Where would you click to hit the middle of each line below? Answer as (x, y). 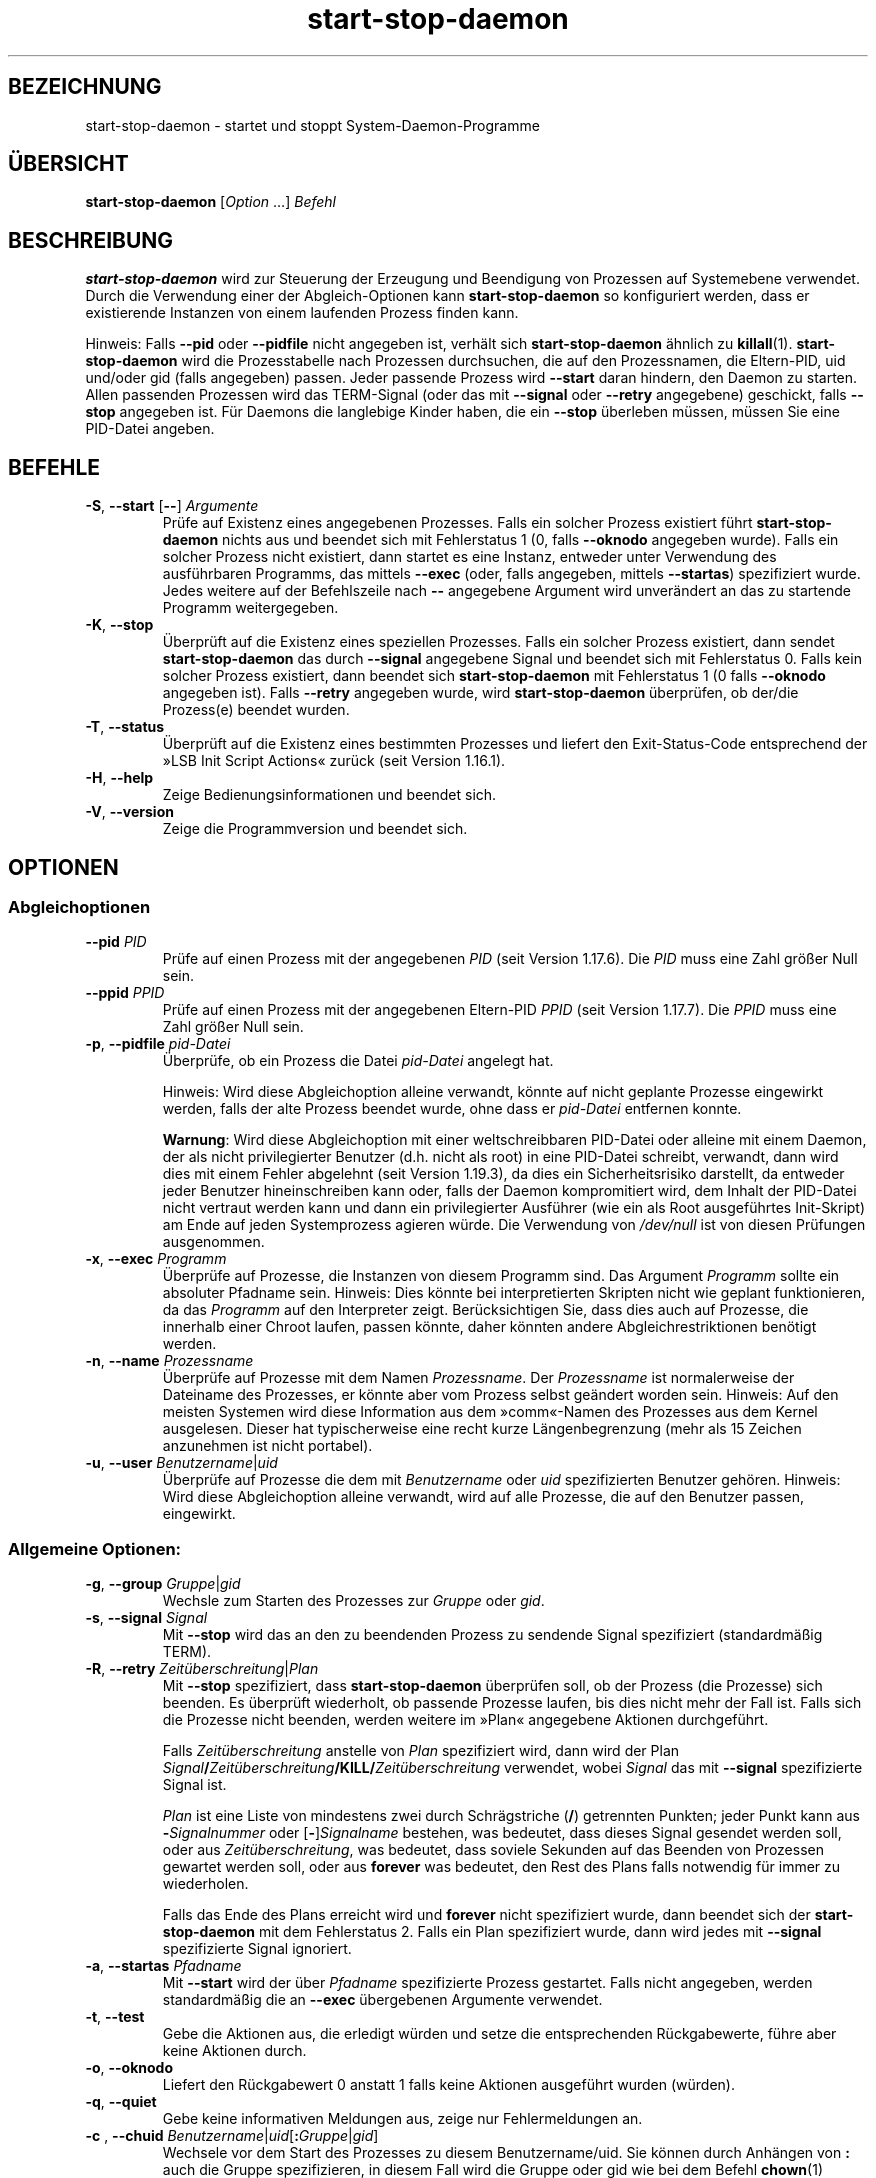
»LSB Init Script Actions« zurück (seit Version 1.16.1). (334, 761)
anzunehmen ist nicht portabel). (267, 1446)
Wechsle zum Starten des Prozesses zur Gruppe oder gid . (353, 1601)
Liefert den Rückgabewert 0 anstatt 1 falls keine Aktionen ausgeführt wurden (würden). (448, 2085)
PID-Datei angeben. (150, 429)
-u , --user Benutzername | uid (181, 1463)
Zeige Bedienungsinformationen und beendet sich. (329, 795)
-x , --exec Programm (156, 1259)
